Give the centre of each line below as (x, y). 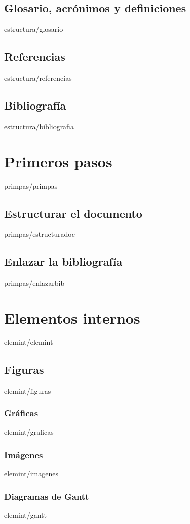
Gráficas (21, 413)
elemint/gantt (25, 515)
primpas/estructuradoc (40, 234)
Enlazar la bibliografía (63, 261)
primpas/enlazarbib (34, 283)
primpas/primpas (31, 185)
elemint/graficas (29, 432)
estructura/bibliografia (39, 126)
